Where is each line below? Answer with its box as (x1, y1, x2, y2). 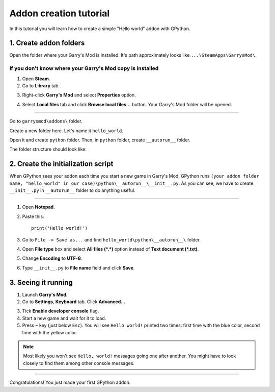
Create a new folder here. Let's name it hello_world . (9, 128, 123, 134)
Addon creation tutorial (9, 8, 110, 19)
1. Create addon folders (9, 39, 85, 47)
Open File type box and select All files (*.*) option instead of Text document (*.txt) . (22, 246, 199, 252)
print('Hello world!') (31, 225, 88, 231)
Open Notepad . (22, 204, 56, 210)
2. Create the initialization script (9, 160, 114, 168)
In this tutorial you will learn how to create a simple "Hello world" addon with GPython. (9, 26, 190, 32)
